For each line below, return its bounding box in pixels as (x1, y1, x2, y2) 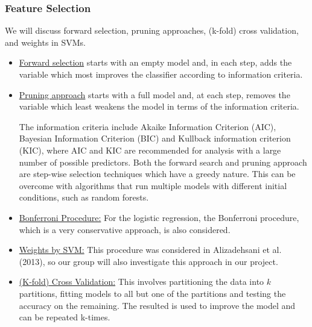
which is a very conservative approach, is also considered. (19, 223, 231, 235)
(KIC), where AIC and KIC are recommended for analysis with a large (19, 143, 281, 156)
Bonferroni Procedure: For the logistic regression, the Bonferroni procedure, (19, 211, 299, 223)
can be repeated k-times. (19, 311, 110, 323)
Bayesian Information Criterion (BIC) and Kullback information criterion (19, 132, 291, 145)
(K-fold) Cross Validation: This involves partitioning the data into (19, 275, 264, 288)
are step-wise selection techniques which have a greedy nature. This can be (19, 167, 296, 180)
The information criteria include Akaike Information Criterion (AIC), (19, 120, 276, 132)
